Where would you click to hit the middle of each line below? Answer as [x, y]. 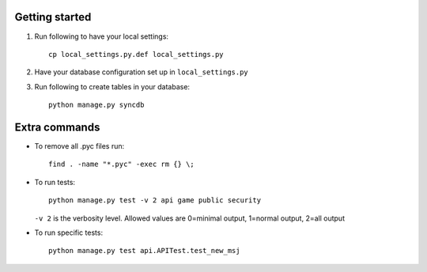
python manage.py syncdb [96, 105]
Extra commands [57, 127]
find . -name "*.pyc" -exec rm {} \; [122, 164]
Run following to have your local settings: [102, 36]
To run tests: [55, 182]
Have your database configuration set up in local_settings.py [141, 72]
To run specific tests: [68, 232]
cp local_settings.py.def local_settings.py [136, 54]
